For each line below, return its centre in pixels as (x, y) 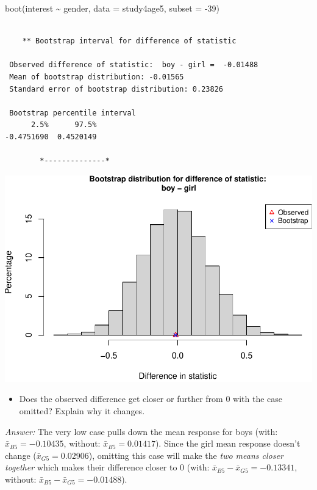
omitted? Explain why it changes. (82, 410)
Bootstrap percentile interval (73, 113)
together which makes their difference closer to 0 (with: (107, 467)
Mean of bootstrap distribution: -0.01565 (97, 77)
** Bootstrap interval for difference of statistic (129, 41)
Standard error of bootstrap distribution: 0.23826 (116, 89)
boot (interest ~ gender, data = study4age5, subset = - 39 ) (112, 8)
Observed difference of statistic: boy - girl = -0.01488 (134, 65)
